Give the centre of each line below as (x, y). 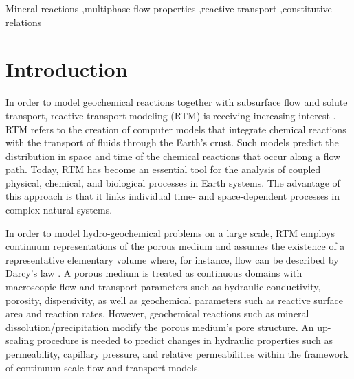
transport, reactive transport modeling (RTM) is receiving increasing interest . (171, 115)
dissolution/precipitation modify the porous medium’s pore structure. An (160, 326)
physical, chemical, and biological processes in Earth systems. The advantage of (173, 182)
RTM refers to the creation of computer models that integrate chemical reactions (176, 129)
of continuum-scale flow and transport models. (103, 367)
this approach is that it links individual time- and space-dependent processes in (173, 196)
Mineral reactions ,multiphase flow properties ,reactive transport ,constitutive (169, 8)
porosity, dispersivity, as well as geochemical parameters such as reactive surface (174, 300)
